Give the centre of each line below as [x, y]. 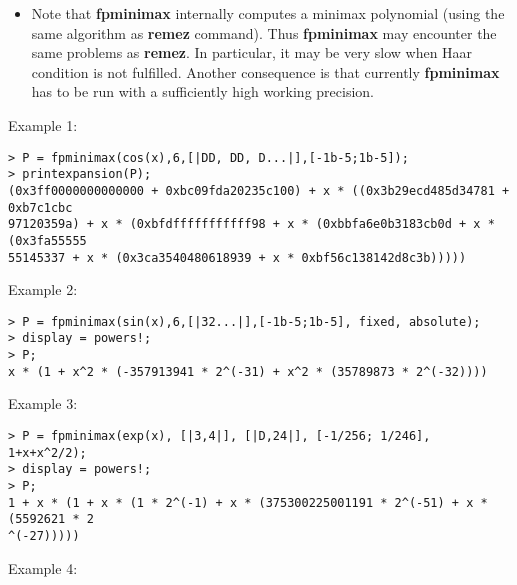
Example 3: [43, 403]
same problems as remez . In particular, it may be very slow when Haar [252, 52]
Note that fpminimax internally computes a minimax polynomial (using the [268, 13]
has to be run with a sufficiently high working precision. [202, 91]
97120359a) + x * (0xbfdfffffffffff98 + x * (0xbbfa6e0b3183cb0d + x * [251, 224]
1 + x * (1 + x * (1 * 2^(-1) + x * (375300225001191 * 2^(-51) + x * [248, 502]
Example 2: [43, 289]
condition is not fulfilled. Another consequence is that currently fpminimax [265, 71]
